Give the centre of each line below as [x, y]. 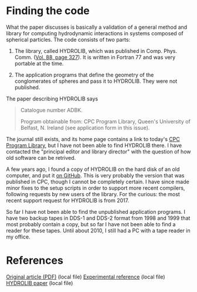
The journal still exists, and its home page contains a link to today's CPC [93, 139]
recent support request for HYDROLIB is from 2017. [68, 200]
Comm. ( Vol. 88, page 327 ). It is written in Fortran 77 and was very [95, 57]
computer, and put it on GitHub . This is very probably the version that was [95, 175]
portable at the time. [39, 63]
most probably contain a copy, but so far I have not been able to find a [91, 224]
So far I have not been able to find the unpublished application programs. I [96, 212]
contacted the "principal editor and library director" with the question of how [98, 152]
